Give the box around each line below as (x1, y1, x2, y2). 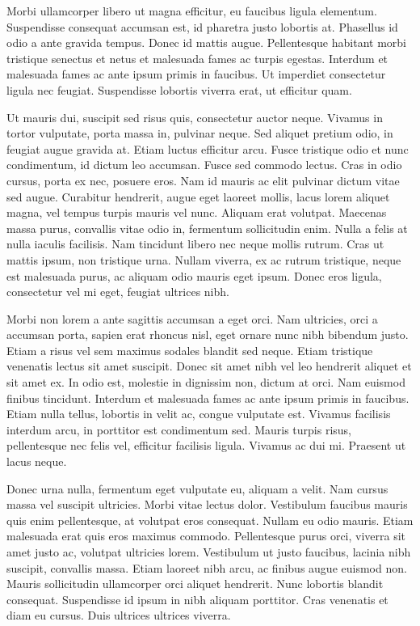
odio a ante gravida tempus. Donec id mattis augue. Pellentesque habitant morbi (6, 34, 406, 51)
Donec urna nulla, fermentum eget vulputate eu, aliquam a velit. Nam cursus (6, 480, 388, 497)
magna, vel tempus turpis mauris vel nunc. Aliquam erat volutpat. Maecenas (6, 204, 387, 221)
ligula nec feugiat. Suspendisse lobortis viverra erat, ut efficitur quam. (6, 81, 352, 98)
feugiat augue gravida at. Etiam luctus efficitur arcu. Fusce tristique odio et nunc (6, 140, 409, 157)
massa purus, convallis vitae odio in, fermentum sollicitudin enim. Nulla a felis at (6, 219, 408, 236)
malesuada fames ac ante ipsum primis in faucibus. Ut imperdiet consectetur (6, 66, 386, 82)
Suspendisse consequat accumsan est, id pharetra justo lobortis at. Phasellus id (6, 18, 398, 35)
